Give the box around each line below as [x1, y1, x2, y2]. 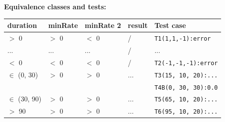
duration [7, 20, 37, 30]
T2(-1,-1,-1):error [154, 59, 218, 67]
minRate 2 [84, 20, 121, 30]
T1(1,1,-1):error [154, 35, 211, 42]
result [128, 20, 148, 30]
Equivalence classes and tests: [4, 1, 107, 11]
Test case [154, 20, 186, 30]
